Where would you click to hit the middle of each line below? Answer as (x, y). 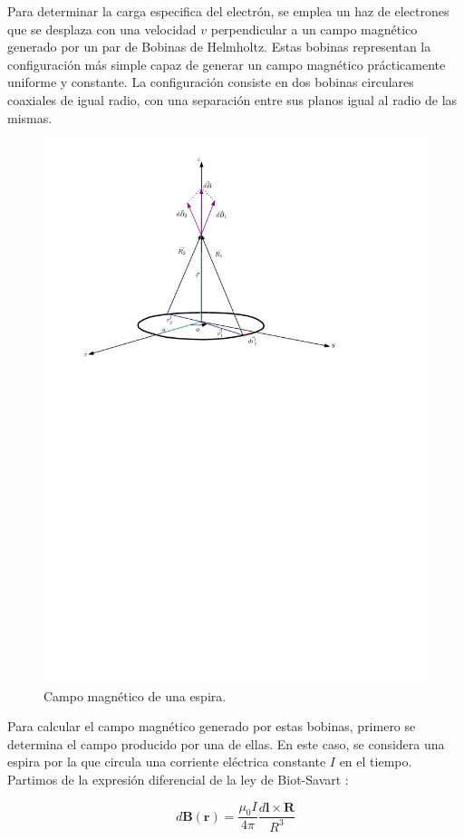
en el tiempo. (376, 762)
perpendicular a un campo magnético (314, 29)
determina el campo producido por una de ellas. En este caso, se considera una (226, 743)
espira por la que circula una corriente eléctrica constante (167, 762)
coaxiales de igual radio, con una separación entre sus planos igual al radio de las (232, 99)
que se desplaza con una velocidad (102, 29)
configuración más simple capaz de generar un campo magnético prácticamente (227, 64)
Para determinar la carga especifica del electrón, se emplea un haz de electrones (228, 11)
